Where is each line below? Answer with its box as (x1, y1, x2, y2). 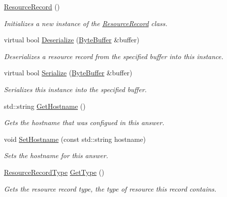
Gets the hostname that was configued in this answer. (4, 117, 164, 128)
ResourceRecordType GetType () (4, 166, 104, 177)
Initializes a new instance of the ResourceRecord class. (4, 18, 167, 28)
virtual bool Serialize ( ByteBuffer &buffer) (4, 67, 132, 78)
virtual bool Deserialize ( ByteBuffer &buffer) (4, 34, 140, 45)
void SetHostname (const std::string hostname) (4, 133, 146, 144)
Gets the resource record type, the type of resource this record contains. (4, 183, 217, 194)
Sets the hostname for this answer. (4, 150, 108, 161)
